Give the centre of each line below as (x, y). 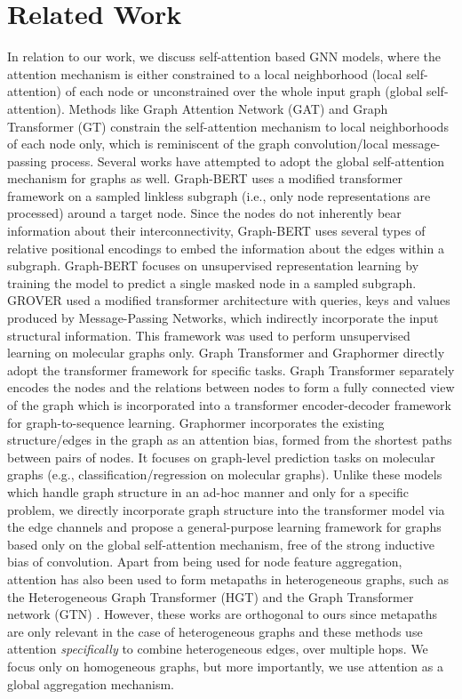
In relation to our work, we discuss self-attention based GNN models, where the (224, 56)
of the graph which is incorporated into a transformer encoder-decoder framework (229, 405)
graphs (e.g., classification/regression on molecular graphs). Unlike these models (225, 474)
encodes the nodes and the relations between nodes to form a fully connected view (231, 387)
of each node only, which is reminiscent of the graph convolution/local (198, 144)
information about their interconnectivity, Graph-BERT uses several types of (216, 231)
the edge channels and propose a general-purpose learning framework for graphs (224, 527)
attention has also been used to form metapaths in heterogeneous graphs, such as (228, 578)
